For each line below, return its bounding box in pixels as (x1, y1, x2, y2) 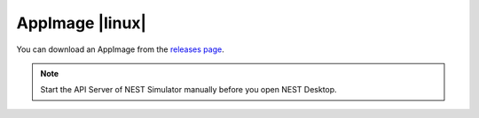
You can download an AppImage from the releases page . (16, 44, 225, 55)
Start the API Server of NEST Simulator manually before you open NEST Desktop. (40, 85, 337, 95)
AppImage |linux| (16, 13, 146, 33)
